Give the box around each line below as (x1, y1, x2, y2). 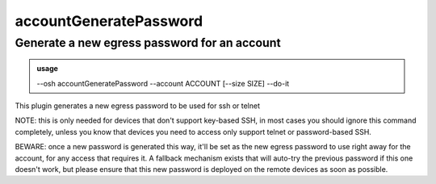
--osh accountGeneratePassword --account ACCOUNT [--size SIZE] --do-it (36, 78, 290, 88)
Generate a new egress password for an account (15, 36, 282, 50)
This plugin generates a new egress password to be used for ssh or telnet (15, 101, 261, 111)
